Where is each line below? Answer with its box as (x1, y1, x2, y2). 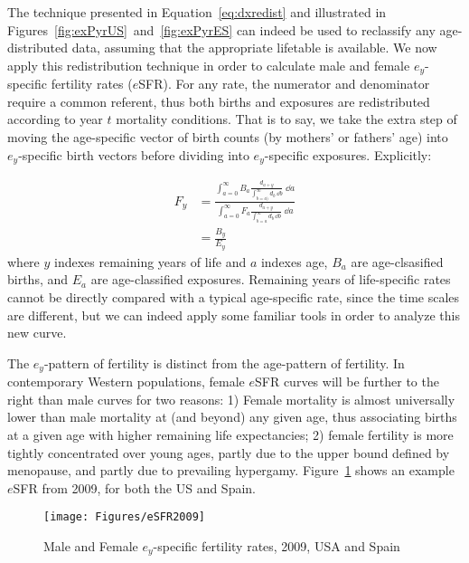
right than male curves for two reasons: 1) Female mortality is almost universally (7, 389, 455, 408)
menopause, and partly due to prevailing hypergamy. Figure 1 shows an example (7, 461, 455, 480)
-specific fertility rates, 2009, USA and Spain (153, 536, 400, 555)
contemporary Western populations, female (7, 372, 245, 391)
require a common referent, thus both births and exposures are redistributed (7, 91, 430, 110)
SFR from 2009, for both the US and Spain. (13, 478, 256, 497)
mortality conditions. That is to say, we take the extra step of (116, 110, 457, 129)
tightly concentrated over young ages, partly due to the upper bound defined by (7, 443, 450, 462)
